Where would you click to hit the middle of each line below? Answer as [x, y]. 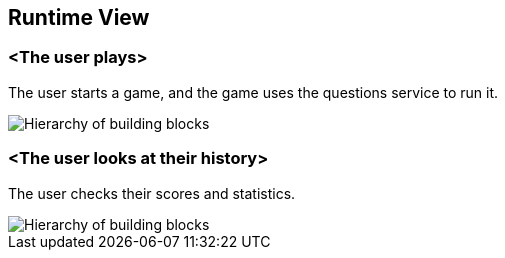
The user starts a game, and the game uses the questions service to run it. [253, 92]
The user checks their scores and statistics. [152, 193]
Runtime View [79, 17]
